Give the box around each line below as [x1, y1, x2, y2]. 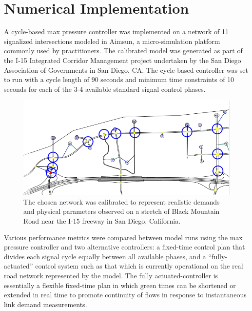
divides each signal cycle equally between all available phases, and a [4, 251, 206, 261]
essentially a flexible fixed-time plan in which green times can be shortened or [4, 280, 236, 290]
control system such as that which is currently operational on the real [35, 261, 243, 271]
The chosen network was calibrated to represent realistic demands [23, 196, 220, 207]
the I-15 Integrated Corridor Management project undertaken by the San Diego [4, 55, 241, 65]
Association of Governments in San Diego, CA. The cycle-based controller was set [4, 64, 248, 75]
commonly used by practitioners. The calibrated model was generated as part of [4, 45, 243, 56]
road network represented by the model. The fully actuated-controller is [4, 270, 218, 280]
